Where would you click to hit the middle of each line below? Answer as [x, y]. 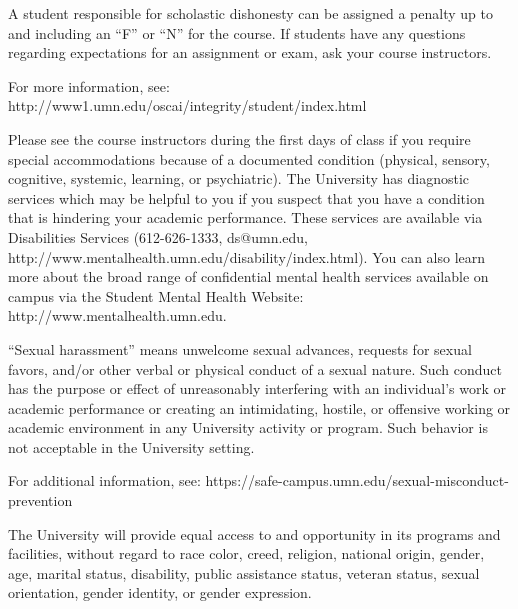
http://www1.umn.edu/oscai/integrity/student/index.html [187, 105]
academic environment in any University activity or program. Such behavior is [248, 427]
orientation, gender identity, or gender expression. [160, 592]
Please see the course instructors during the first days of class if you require [239, 138]
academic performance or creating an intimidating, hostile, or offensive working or [259, 407]
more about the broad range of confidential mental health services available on [248, 276]
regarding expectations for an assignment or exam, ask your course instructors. [250, 52]
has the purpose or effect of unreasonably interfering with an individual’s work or [257, 388]
